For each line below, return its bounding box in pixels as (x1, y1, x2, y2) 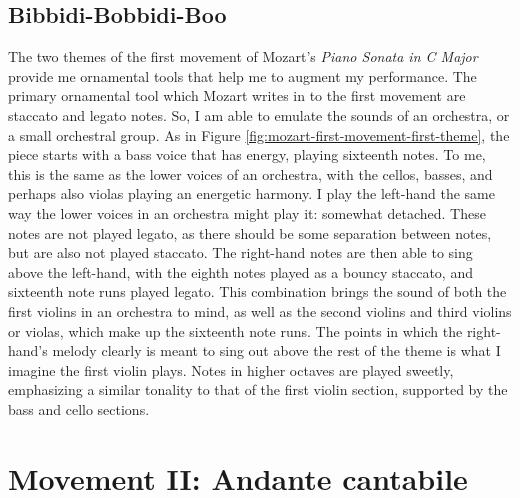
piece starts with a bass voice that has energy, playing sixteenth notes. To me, (8, 144, 486, 165)
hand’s (8, 340, 48, 361)
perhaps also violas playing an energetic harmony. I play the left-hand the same (8, 183, 495, 204)
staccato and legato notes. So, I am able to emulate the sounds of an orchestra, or (8, 104, 510, 125)
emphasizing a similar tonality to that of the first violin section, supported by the (8, 379, 508, 400)
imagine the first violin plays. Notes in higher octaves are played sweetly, (8, 359, 454, 380)
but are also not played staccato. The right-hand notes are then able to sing (8, 242, 473, 263)
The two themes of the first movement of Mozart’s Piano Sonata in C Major (8, 46, 478, 67)
